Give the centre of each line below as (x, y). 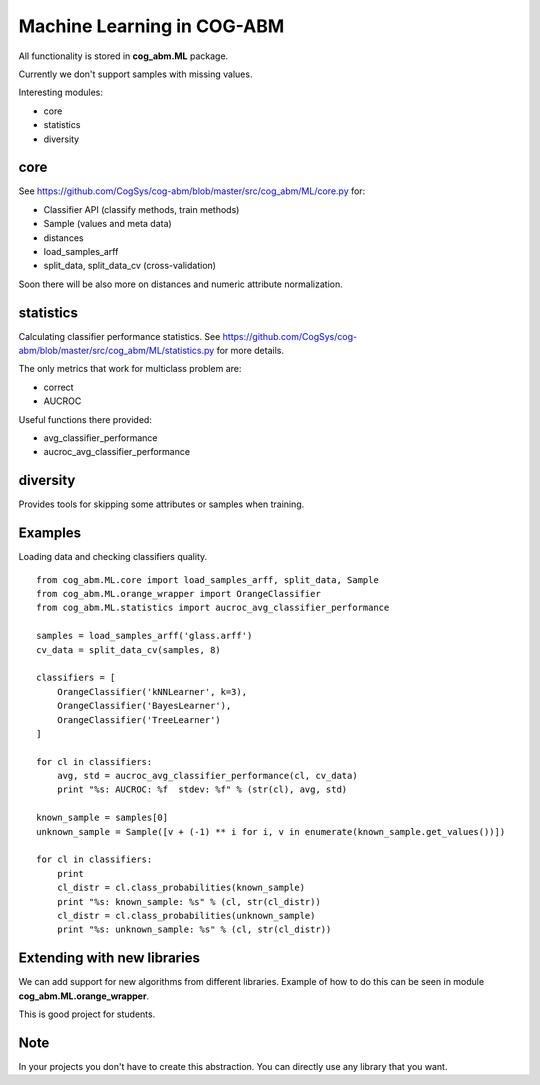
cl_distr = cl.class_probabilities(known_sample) (180, 888)
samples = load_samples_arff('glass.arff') (144, 636)
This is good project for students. (87, 1014)
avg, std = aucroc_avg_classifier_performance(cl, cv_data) (207, 776)
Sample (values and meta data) (107, 224)
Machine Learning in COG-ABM (151, 26)
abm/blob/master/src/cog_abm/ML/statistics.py (116, 351)
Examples (50, 533)
